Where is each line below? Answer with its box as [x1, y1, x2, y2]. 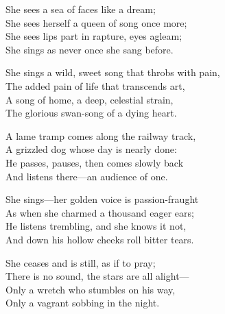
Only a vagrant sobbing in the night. [5, 295, 160, 310]
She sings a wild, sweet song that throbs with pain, [5, 65, 220, 80]
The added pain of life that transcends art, [5, 78, 185, 93]
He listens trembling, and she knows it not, [5, 219, 187, 233]
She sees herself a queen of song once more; [5, 15, 187, 29]
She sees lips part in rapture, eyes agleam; [5, 29, 182, 43]
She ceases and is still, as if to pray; [5, 255, 156, 269]
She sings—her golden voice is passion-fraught [5, 192, 199, 206]
